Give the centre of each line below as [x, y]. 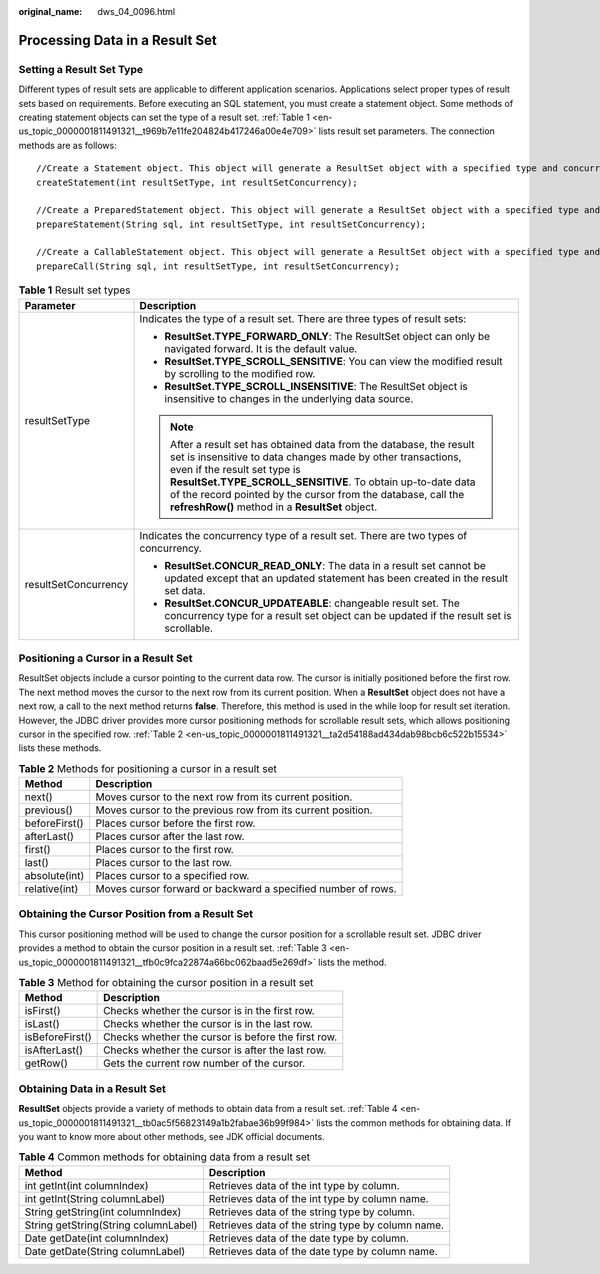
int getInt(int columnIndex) [86, 1185]
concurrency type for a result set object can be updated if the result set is [338, 615]
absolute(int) [54, 876]
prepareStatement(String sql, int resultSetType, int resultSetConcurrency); [231, 224]
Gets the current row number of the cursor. [204, 1063]
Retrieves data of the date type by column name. [323, 1251]
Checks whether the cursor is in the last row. [208, 1024]
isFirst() [42, 1011]
